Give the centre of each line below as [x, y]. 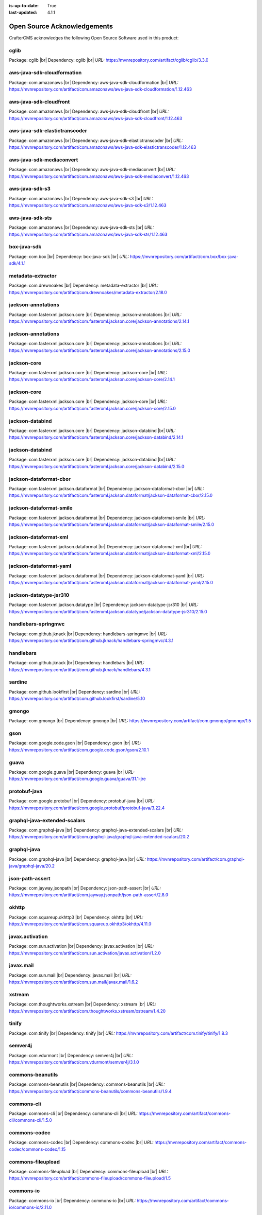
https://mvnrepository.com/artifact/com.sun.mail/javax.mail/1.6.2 [74, 982]
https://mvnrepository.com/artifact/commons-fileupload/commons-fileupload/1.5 [90, 1178]
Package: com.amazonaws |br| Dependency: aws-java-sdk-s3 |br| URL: [81, 198]
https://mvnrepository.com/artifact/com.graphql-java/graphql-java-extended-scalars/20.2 [99, 837]
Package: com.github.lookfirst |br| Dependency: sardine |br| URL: [74, 692]
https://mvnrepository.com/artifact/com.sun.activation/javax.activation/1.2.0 [85, 953]
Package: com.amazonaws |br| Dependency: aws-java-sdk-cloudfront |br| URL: [89, 111]
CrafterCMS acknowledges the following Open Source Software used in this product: [94, 38]
